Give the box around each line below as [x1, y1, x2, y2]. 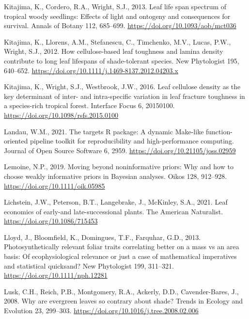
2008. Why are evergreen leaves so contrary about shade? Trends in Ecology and [4, 296, 243, 306]
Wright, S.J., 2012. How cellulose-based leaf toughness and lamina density [4, 46, 223, 56]
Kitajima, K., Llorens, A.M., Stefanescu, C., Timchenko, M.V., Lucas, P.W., [4, 36, 231, 47]
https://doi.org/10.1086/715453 [4, 216, 98, 226]
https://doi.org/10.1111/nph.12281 [4, 270, 108, 280]
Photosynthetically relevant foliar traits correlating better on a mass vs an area [4, 241, 239, 252]
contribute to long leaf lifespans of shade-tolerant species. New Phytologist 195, [4, 55, 239, 65]
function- [206, 126, 233, 136]
